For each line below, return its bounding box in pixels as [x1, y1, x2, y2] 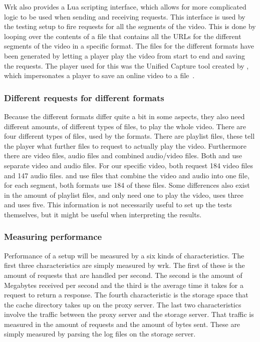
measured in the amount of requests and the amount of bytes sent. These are [4, 318, 240, 329]
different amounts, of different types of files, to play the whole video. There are [4, 121, 246, 131]
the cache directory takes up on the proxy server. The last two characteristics [4, 299, 241, 309]
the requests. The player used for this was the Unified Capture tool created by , [4, 60, 249, 71]
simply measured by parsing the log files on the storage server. [4, 328, 196, 339]
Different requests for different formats [4, 91, 164, 104]
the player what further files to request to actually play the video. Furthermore [4, 140, 247, 151]
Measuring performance [4, 230, 102, 243]
